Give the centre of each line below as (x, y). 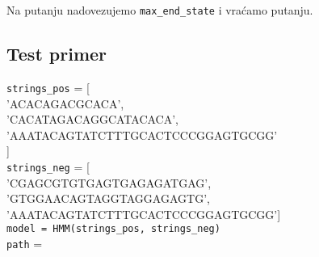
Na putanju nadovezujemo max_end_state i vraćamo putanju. (160, 10)
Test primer (57, 54)
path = (25, 243)
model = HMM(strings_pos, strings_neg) (113, 229)
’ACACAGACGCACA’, (65, 103)
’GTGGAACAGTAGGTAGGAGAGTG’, (108, 198)
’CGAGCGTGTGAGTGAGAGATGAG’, (109, 182)
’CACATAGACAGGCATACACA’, (93, 119)
